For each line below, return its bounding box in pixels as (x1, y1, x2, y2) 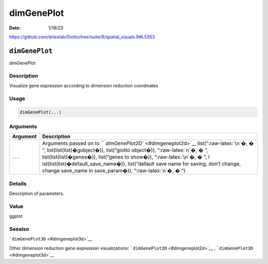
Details (9, 180, 27, 187)
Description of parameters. (9, 190, 65, 196)
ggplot (9, 213, 23, 219)
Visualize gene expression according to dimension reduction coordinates (9, 83, 158, 88)
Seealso (9, 225, 29, 232)
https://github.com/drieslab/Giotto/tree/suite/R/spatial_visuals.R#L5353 (9, 34, 155, 40)
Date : (9, 25, 21, 31)
